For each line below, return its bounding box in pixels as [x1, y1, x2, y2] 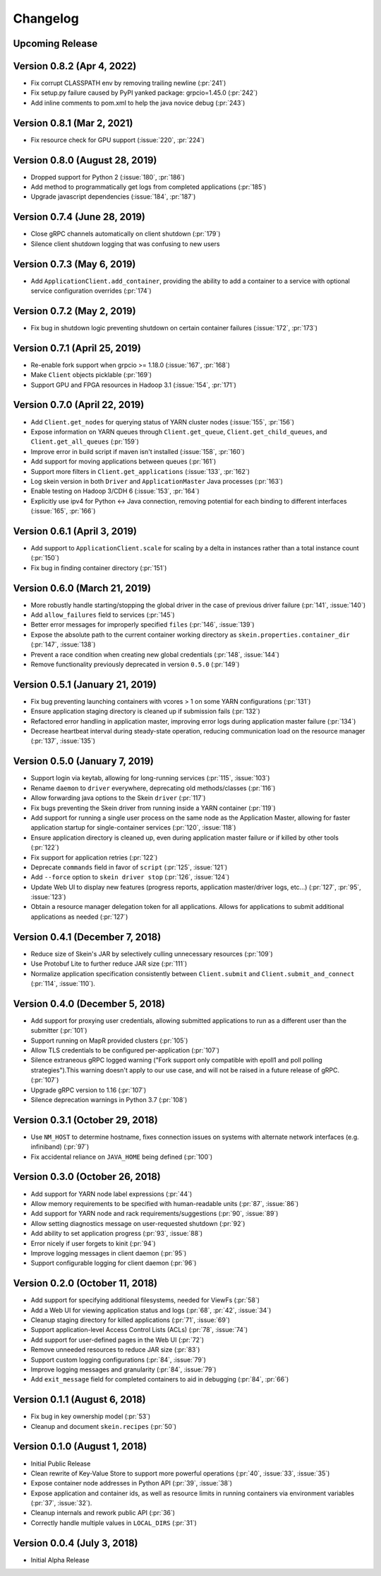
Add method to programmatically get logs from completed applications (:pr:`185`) [30, 182, 267, 191]
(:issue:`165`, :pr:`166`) [30, 506, 96, 516]
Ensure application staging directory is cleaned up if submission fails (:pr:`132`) [30, 707, 260, 716]
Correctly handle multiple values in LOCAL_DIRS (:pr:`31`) [30, 1518, 197, 1527]
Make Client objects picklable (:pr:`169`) [30, 371, 152, 379]
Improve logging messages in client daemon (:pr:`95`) [30, 1248, 187, 1257]
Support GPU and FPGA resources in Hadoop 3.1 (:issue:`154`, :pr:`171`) [30, 381, 236, 389]
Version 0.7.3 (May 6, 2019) [13, 258, 136, 270]
